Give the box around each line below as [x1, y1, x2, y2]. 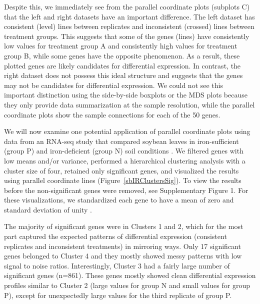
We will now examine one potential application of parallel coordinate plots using [4, 126, 250, 136]
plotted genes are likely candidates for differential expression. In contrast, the [4, 60, 241, 70]
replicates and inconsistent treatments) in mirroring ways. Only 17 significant [4, 240, 241, 251]
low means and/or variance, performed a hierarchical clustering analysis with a [4, 155, 245, 165]
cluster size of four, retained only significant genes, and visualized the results [4, 165, 239, 175]
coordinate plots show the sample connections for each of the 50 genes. [4, 109, 220, 119]
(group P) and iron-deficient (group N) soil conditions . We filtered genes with [4, 145, 243, 156]
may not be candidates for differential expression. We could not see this [4, 79, 223, 90]
